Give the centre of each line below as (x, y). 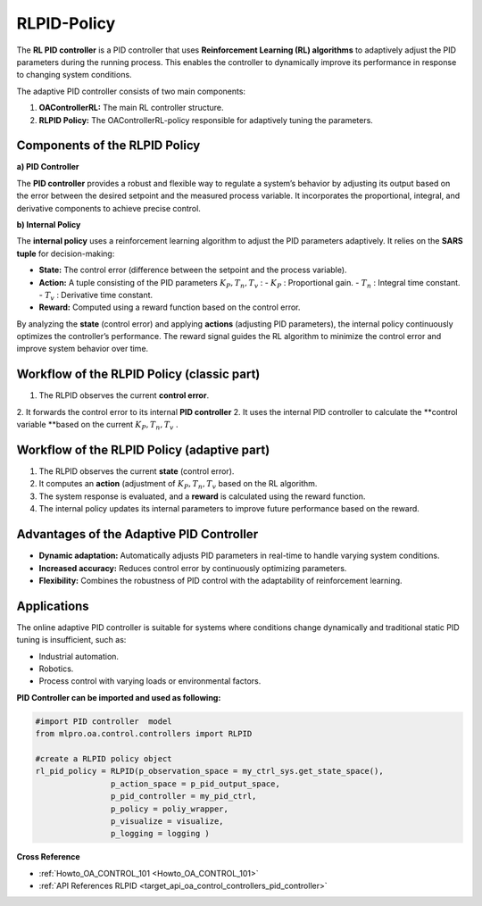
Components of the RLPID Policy (108, 146)
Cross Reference (48, 857)
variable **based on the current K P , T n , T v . (97, 426)
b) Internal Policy (49, 224)
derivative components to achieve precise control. (108, 208)
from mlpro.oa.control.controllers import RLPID (144, 734)
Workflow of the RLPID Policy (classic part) (138, 374)
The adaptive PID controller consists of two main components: (131, 91)
